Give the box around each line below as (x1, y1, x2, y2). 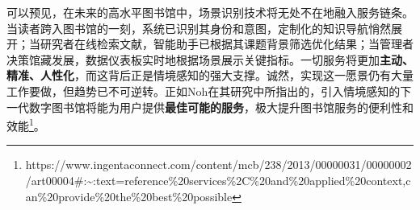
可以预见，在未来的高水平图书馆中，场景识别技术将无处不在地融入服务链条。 (6, 4, 414, 20)
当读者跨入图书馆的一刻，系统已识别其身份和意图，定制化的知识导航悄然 (6, 19, 391, 36)
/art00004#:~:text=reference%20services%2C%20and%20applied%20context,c (25, 172, 411, 188)
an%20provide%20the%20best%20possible (25, 187, 233, 204)
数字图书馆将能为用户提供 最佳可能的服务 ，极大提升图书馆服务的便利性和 (28, 98, 414, 115)
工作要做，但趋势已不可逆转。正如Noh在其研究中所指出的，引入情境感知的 (6, 82, 401, 99)
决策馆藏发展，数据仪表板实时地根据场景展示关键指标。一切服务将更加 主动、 (6, 51, 414, 68)
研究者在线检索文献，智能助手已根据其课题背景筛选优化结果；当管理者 (40, 35, 414, 52)
